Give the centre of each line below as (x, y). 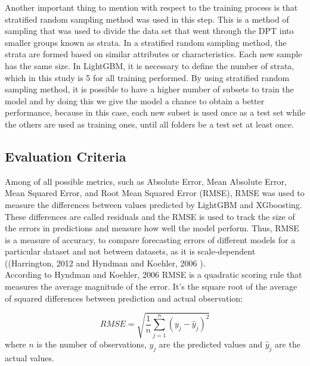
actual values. (30, 357)
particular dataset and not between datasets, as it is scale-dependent (130, 251)
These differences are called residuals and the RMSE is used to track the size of (150, 216)
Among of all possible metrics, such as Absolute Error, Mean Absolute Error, (146, 181)
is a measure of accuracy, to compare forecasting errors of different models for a (150, 239)
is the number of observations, (92, 344)
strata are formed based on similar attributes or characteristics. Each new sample (154, 54)
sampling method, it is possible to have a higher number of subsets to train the (149, 89)
